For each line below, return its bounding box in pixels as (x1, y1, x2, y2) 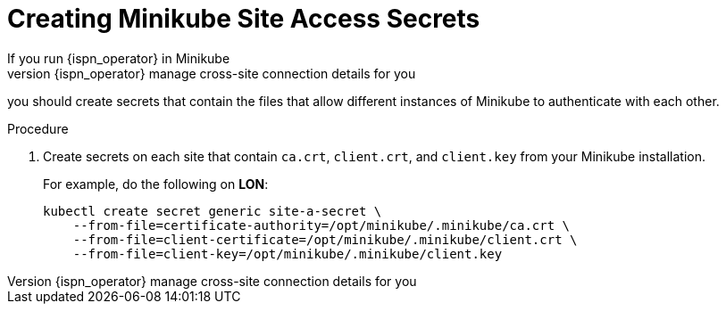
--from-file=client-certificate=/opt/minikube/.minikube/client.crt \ (72, 232, 578, 247)
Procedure (7, 120, 69, 136)
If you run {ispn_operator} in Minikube (7, 50, 230, 66)
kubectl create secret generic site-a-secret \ (43, 203, 382, 218)
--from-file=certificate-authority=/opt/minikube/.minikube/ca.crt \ (72, 217, 571, 233)
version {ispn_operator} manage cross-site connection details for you (7, 65, 416, 81)
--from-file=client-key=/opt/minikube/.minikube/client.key (72, 246, 503, 261)
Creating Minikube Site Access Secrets (7, 4, 480, 34)
